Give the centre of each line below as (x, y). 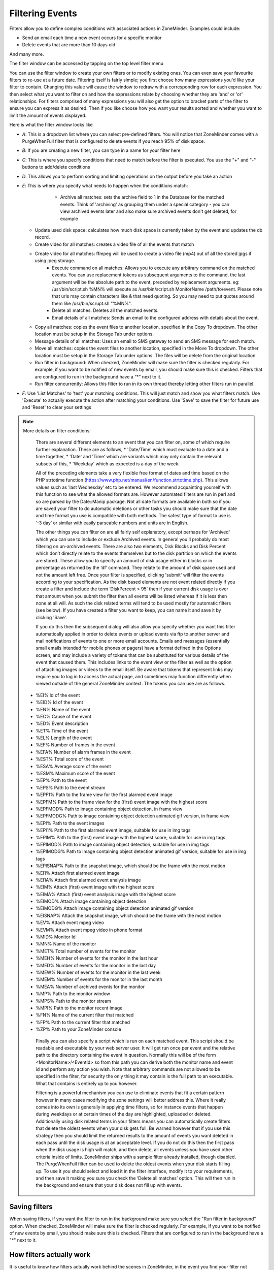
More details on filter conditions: (57, 431)
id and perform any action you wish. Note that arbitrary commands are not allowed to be (128, 1069)
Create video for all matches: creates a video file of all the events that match (114, 244)
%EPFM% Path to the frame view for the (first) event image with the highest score (122, 802)
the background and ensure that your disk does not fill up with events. (109, 1185)
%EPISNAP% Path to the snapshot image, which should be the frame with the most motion (131, 866)
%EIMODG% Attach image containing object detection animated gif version (115, 908)
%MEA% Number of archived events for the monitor (90, 987)
